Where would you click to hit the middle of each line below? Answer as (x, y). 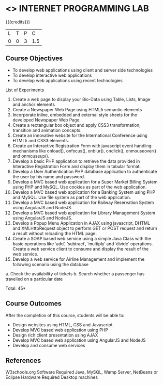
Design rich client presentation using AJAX (55, 335)
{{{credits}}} (18, 22)
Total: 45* (16, 288)
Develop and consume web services (49, 345)
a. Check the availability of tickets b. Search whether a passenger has (75, 274)
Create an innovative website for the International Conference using (80, 135)
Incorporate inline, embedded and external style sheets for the (75, 115)
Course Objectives (34, 59)
